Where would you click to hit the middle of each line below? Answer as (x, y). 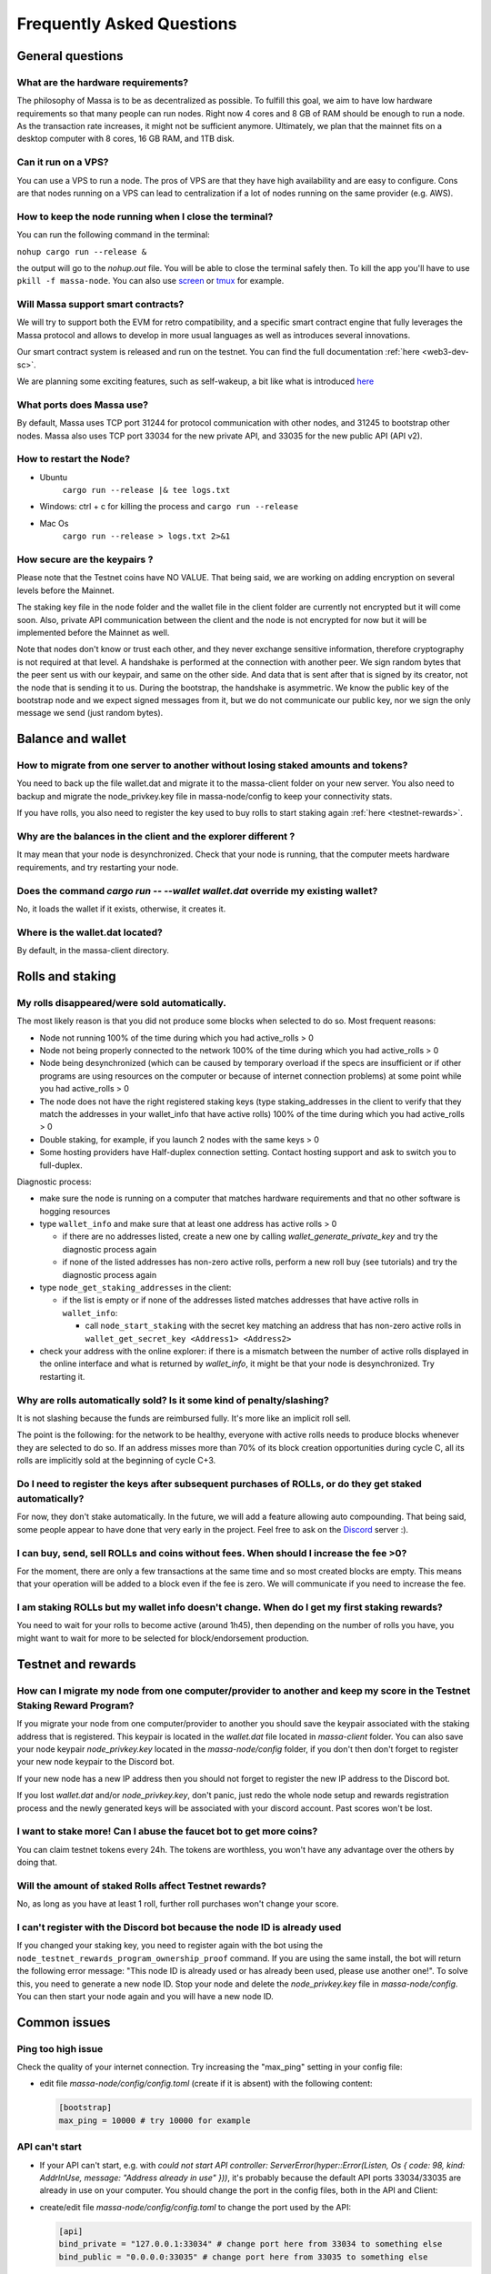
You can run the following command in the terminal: (114, 235)
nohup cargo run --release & (82, 252)
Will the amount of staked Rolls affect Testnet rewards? (142, 1886)
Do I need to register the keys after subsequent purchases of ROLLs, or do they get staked (219, 1484)
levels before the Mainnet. (65, 590)
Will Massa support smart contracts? (100, 305)
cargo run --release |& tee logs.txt (146, 490)
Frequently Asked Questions (127, 24)
